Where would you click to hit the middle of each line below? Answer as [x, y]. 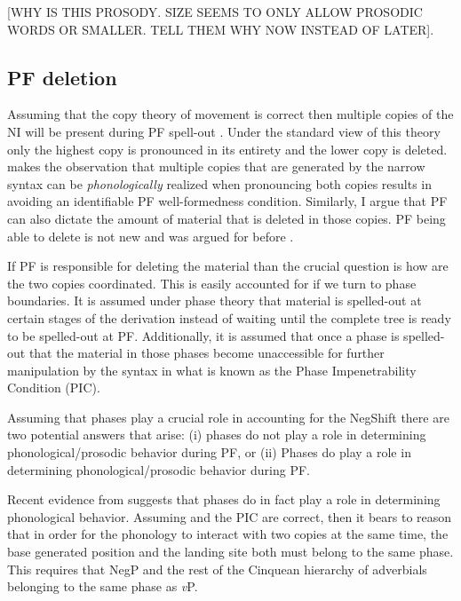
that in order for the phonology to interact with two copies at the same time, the [228, 534]
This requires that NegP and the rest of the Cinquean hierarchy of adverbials [217, 569]
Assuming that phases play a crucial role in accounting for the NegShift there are [228, 417]
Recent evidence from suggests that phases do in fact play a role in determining [224, 499]
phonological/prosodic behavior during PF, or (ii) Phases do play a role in [209, 452]
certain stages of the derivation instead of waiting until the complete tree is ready [229, 317]
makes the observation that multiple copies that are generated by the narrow [216, 166]
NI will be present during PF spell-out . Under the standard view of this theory [224, 131]
